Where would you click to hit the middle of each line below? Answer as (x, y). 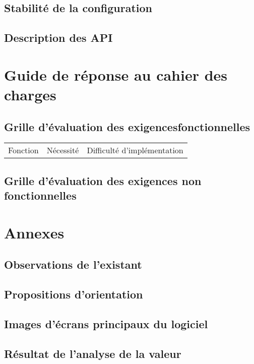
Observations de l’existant (73, 264)
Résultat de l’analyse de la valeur (93, 353)
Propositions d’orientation (74, 294)
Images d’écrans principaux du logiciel (106, 323)
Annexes (34, 232)
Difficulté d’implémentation (135, 150)
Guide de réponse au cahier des (116, 74)
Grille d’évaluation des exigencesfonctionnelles (127, 126)
